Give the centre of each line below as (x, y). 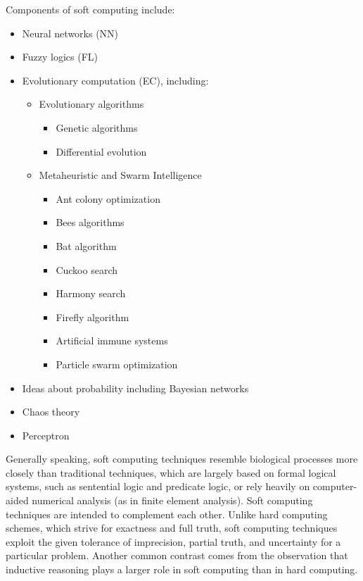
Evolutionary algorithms (91, 104)
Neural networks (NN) (70, 33)
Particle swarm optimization (117, 364)
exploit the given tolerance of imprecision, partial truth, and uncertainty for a (173, 541)
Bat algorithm (86, 245)
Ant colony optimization (108, 198)
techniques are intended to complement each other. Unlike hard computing (167, 514)
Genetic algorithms (97, 127)
